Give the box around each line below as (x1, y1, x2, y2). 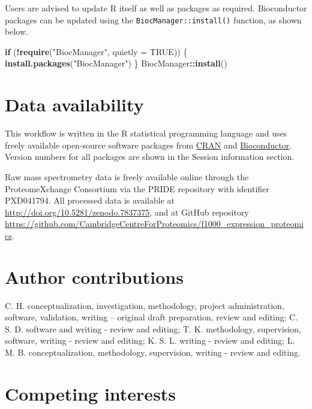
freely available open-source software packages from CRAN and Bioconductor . (5, 138, 292, 151)
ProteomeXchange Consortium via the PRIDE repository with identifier (5, 182, 269, 195)
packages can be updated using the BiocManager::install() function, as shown (5, 13, 302, 26)
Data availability (5, 92, 144, 117)
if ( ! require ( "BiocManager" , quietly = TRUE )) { (5, 45, 188, 57)
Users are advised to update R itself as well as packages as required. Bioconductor (5, 2, 307, 14)
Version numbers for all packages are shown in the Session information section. (5, 150, 295, 163)
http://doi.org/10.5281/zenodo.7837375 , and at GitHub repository (5, 205, 249, 218)
